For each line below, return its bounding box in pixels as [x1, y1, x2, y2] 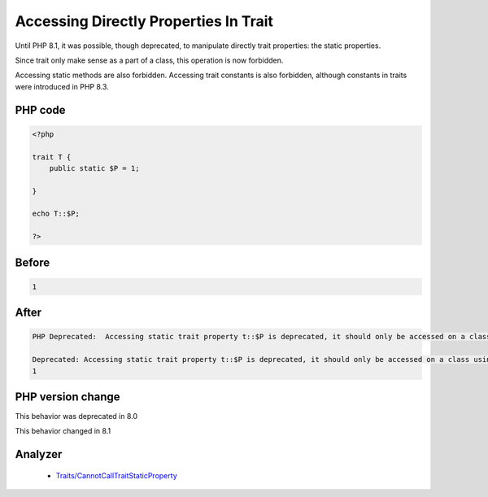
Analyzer [15, 447, 63, 461]
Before [15, 255, 50, 269]
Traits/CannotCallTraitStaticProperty [55, 470, 178, 480]
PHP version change [15, 390, 121, 403]
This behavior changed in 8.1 [15, 426, 111, 436]
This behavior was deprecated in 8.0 [15, 412, 138, 421]
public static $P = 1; [49, 163, 140, 172]
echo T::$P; [32, 209, 81, 219]
